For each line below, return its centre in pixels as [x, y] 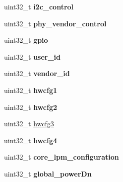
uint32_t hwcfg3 [29, 124]
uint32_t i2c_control [39, 6]
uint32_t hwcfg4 [31, 140]
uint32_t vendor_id [37, 73]
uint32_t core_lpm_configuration [61, 157]
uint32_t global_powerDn [48, 173]
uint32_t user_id [32, 56]
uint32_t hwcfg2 [31, 107]
